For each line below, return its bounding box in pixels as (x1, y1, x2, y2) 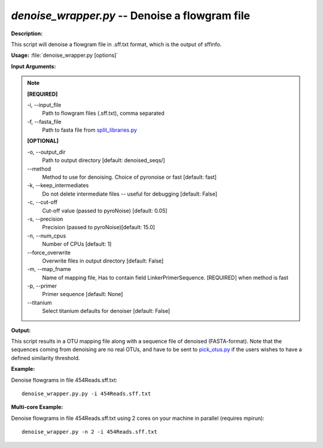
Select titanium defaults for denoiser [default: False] (42, 307, 170, 315)
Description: (11, 30, 43, 37)
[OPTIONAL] (27, 138, 59, 145)
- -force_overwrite (27, 249, 71, 256)
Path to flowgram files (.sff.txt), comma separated (42, 109, 164, 117)
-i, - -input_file (27, 101, 62, 108)
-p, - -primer (27, 282, 57, 289)
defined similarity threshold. (11, 354, 80, 361)
